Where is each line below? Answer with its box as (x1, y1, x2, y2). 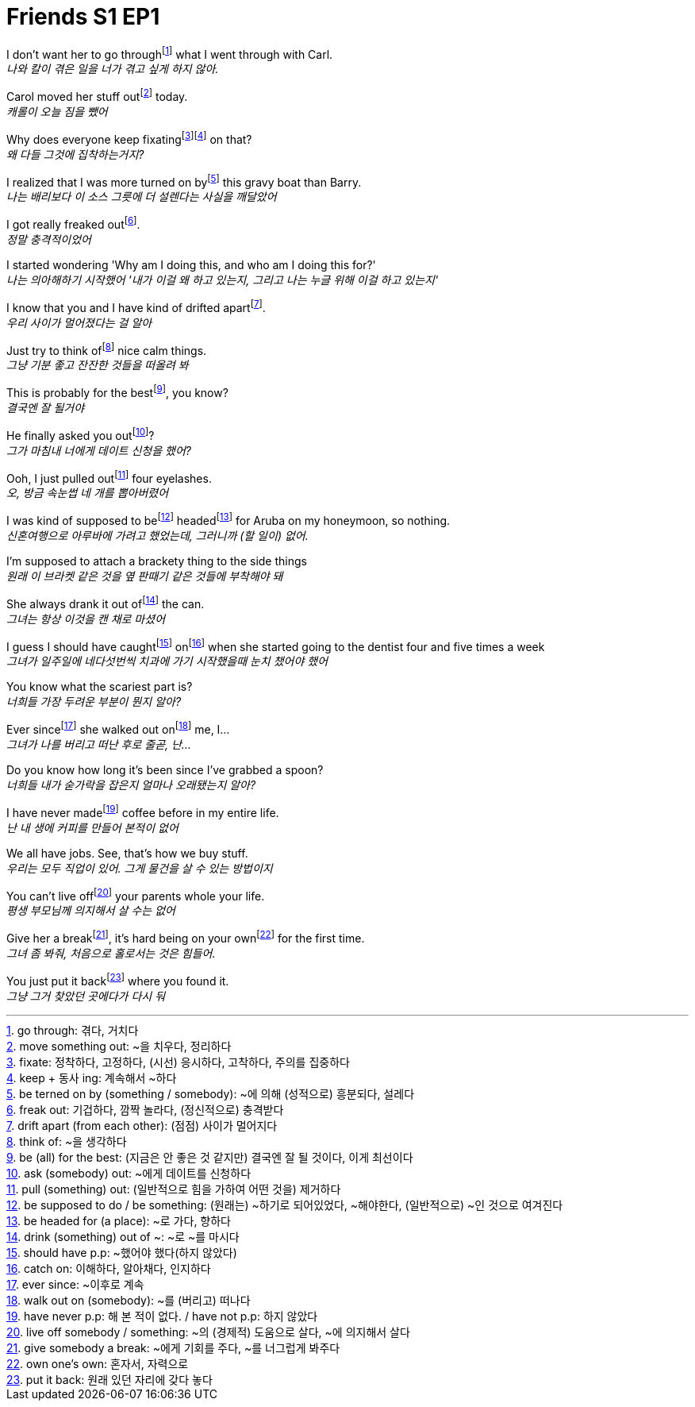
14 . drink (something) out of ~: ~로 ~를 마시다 (6, 1229, 240, 1243)
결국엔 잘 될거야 (6, 401, 85, 414)
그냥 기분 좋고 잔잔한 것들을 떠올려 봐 (6, 358, 189, 372)
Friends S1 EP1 (6, 3, 160, 30)
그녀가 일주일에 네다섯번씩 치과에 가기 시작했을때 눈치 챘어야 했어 (6, 654, 328, 669)
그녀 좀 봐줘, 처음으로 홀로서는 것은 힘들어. (6, 946, 216, 960)
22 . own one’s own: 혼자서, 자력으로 (6, 1356, 189, 1370)
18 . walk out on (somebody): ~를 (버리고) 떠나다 (6, 1293, 251, 1307)
